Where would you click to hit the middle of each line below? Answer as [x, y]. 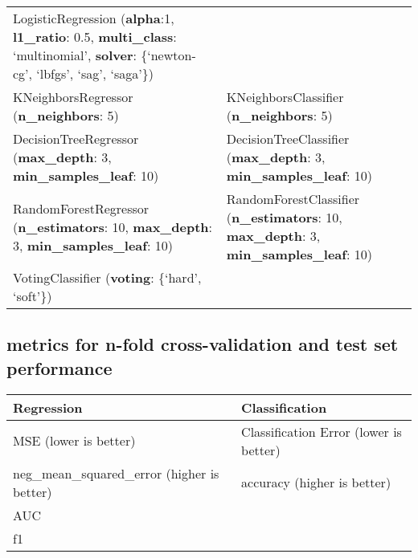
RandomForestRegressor [81, 208]
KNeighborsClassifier [285, 97]
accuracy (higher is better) [316, 483]
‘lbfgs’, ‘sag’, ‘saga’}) [95, 73]
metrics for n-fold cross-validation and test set [203, 344]
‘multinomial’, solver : [75, 55]
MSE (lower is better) [74, 441]
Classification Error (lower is [322, 431]
